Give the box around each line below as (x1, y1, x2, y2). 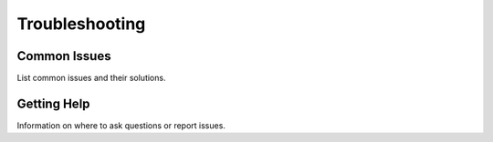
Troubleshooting (16, 14, 146, 34)
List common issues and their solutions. (16, 73, 166, 84)
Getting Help (16, 96, 90, 111)
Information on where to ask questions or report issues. (16, 119, 226, 131)
